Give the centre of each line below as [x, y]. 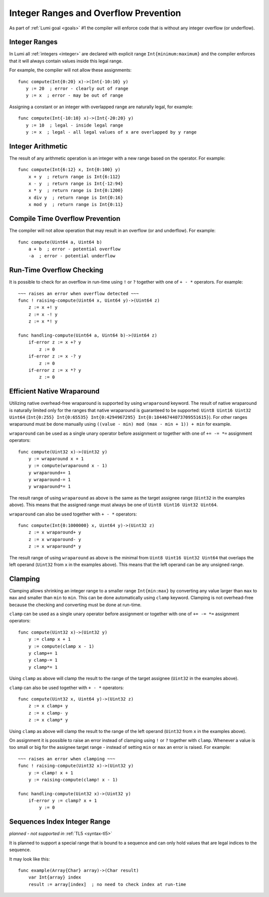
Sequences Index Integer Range [60, 822]
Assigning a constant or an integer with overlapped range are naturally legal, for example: [101, 107]
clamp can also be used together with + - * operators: [67, 688]
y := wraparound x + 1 [56, 458]
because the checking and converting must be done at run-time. [75, 605]
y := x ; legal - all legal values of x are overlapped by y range [111, 132]
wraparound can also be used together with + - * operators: [73, 514]
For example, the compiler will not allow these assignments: [70, 70]
